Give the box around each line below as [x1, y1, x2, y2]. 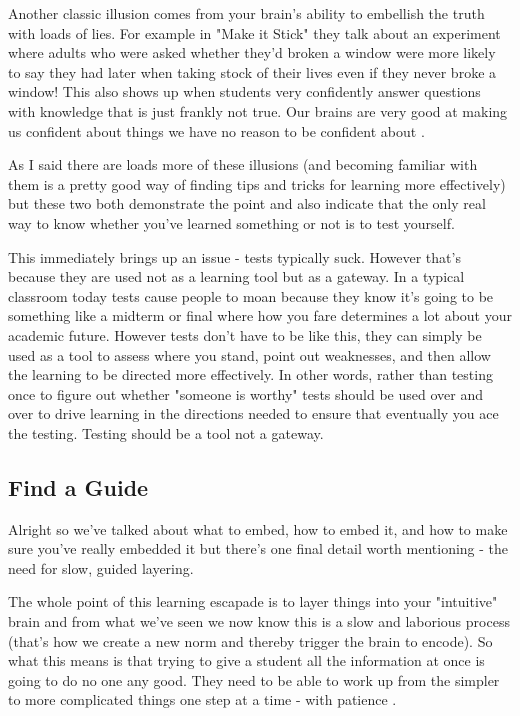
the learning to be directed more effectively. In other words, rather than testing [8, 364, 493, 385]
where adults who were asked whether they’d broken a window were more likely [8, 42, 496, 63]
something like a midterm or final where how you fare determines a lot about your [8, 305, 512, 326]
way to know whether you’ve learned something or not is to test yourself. [8, 212, 455, 233]
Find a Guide [8, 471, 149, 502]
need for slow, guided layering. [8, 557, 194, 578]
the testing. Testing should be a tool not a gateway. [8, 422, 324, 443]
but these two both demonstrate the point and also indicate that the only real [8, 193, 486, 214]
